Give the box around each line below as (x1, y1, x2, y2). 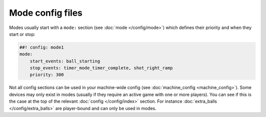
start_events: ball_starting (30, 58, 100, 64)
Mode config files (9, 7, 83, 18)
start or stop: (9, 31, 35, 37)
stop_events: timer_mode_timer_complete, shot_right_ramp (30, 65, 173, 71)
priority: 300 (30, 72, 64, 78)
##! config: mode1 (19, 44, 64, 50)
